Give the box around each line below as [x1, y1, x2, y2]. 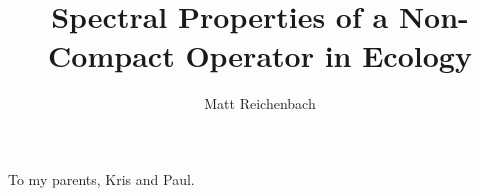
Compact [48, 35, 175, 76]
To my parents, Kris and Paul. [8, 168, 195, 189]
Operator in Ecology [185, 35, 472, 76]
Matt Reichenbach [204, 93, 316, 114]
